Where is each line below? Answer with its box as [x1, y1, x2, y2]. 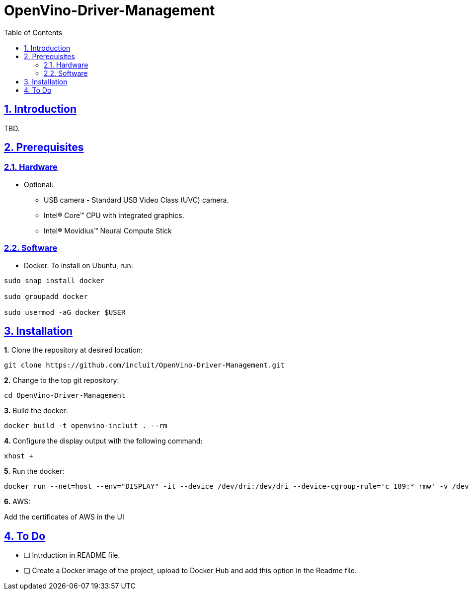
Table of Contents [4, 28, 63, 37]
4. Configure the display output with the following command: [4, 437, 203, 445]
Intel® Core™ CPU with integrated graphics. [44, 211, 184, 220]
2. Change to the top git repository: [4, 376, 119, 385]
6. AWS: [4, 497, 30, 506]
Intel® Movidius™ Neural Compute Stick [44, 226, 172, 235]
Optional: [24, 180, 54, 189]
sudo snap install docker [4, 276, 105, 285]
